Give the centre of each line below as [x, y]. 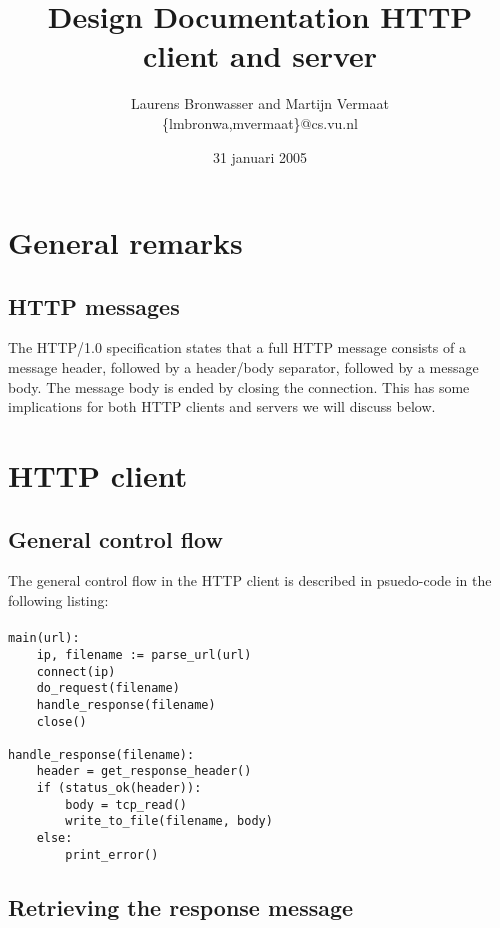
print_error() [112, 854]
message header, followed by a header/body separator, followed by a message [243, 367]
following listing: [58, 600]
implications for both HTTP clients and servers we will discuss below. [222, 406]
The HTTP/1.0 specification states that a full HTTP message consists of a [237, 347]
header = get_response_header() [144, 771]
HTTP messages [94, 305]
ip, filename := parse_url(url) [144, 654]
